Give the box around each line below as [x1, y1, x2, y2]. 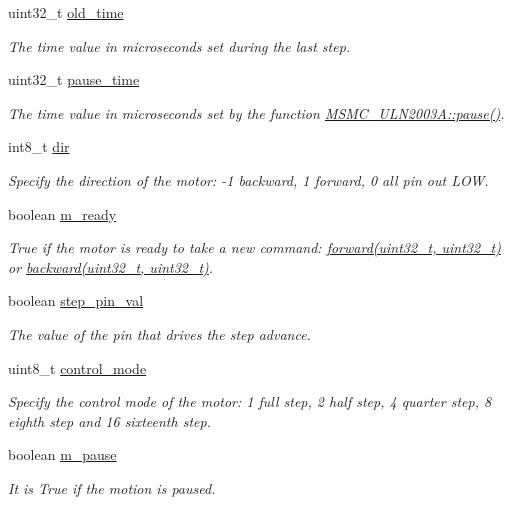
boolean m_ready [8, 203, 117, 224]
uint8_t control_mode [8, 357, 147, 378]
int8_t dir [8, 136, 70, 157]
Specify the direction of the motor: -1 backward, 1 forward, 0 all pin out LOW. [8, 169, 489, 190]
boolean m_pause [8, 444, 117, 465]
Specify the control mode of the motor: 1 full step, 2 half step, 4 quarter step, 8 [8, 391, 492, 412]
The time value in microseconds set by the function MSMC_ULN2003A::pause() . [8, 102, 505, 123]
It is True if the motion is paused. [8, 477, 216, 498]
